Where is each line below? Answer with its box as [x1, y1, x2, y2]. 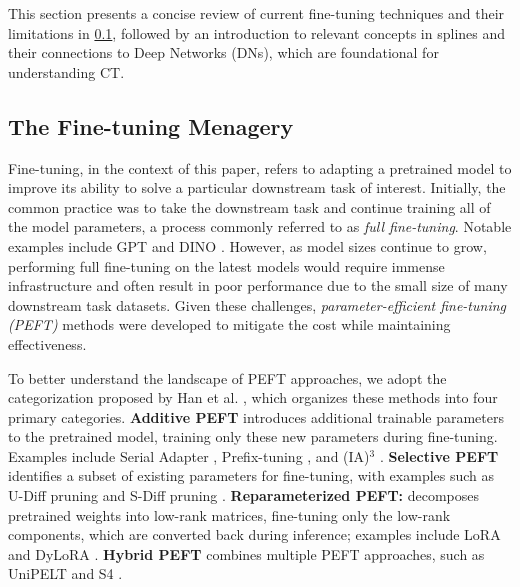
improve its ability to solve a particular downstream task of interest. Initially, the [8, 177, 506, 198]
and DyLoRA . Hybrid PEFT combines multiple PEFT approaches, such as [8, 543, 485, 564]
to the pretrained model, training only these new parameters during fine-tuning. [8, 426, 498, 447]
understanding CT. [8, 61, 125, 82]
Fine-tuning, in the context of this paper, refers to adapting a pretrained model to [8, 157, 512, 178]
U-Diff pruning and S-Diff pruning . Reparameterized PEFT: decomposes [8, 485, 480, 506]
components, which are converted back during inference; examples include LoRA [8, 524, 501, 545]
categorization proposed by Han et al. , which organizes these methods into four [8, 387, 498, 408]
